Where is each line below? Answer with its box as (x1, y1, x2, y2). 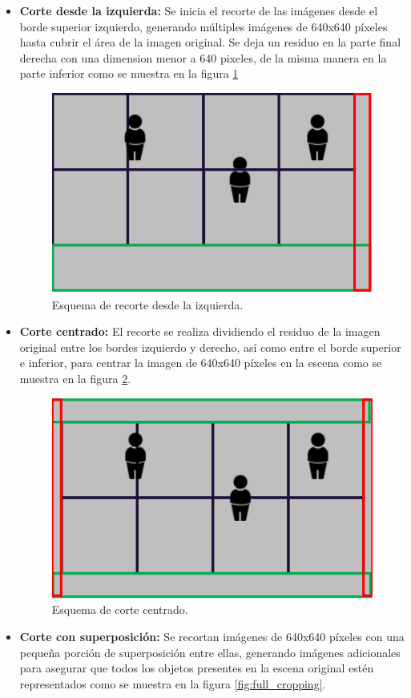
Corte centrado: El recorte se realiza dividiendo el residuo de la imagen (19, 323, 381, 340)
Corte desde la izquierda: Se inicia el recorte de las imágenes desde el (19, 2, 378, 18)
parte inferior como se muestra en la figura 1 (19, 65, 239, 82)
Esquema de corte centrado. (51, 601, 188, 618)
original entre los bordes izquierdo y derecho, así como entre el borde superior (19, 338, 401, 355)
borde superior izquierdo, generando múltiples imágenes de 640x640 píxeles (19, 18, 388, 34)
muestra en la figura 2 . (19, 370, 131, 387)
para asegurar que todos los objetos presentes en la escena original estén (19, 660, 374, 676)
